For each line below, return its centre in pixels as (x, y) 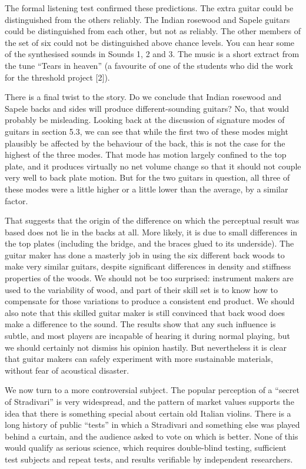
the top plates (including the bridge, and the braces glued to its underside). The (149, 243)
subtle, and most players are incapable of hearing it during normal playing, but (148, 336)
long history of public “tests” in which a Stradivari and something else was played (152, 425)
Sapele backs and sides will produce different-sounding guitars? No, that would (147, 108)
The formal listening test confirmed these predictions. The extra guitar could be (149, 8)
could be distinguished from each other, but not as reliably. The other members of (153, 31)
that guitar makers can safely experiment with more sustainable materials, (139, 359)
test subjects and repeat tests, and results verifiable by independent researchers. (149, 459)
